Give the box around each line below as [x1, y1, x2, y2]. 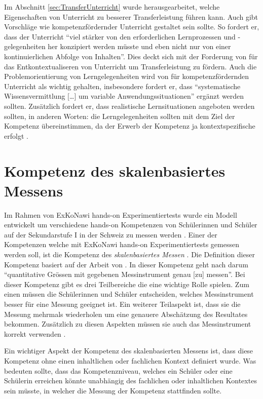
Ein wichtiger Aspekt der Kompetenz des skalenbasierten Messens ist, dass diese [4, 345, 253, 356]
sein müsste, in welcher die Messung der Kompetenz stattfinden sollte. [4, 385, 222, 395]
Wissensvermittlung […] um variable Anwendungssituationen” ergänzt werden [4, 91, 244, 101]
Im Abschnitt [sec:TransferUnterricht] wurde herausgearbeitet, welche [4, 2, 220, 12]
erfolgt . [4, 130, 28, 141]
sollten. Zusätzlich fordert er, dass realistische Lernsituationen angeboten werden [4, 100, 255, 111]
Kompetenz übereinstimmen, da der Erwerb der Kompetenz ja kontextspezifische [4, 121, 255, 131]
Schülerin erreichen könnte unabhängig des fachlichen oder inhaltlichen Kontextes [4, 375, 257, 386]
